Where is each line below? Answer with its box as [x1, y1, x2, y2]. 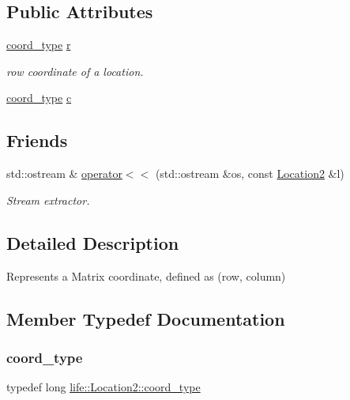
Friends [6, 128, 68, 153]
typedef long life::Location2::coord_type [6, 379, 201, 395]
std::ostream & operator [6, 165, 122, 182]
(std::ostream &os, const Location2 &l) [155, 165, 344, 182]
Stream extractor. [6, 191, 90, 208]
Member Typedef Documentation [6, 306, 285, 330]
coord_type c [6, 89, 72, 106]
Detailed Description [6, 230, 179, 255]
